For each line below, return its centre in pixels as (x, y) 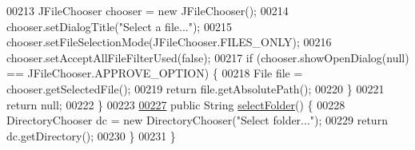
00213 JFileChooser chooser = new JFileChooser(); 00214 (148, 10)
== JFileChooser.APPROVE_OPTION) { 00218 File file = (155, 73)
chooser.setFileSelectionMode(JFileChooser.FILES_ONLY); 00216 (169, 42)
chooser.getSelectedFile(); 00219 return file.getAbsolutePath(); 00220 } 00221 (196, 88)
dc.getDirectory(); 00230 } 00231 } (91, 135)
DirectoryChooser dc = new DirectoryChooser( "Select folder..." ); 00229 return (197, 120)
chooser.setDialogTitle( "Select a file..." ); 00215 (119, 26)
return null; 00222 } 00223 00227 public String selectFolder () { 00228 (176, 104)
